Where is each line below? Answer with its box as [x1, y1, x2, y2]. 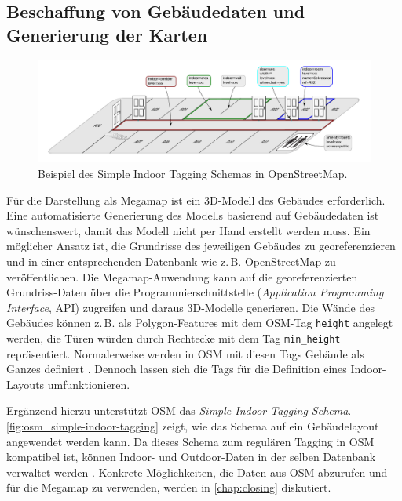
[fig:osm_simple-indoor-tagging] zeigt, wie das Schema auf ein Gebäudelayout [6, 418, 379, 434]
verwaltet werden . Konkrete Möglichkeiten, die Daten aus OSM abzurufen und [6, 463, 388, 480]
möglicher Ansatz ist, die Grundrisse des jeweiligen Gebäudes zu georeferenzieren [6, 238, 396, 254]
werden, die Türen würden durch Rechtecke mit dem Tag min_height [6, 330, 341, 347]
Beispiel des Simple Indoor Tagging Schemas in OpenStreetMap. [38, 165, 348, 182]
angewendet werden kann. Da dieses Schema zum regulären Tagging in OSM [6, 433, 375, 449]
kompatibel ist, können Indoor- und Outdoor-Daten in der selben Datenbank [6, 448, 376, 465]
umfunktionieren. [47, 376, 130, 392]
